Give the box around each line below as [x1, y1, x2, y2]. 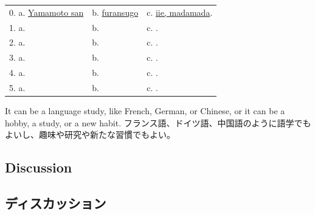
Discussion [5, 158, 72, 177]
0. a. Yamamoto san [9, 5, 84, 18]
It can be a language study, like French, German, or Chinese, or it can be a [5, 104, 285, 117]
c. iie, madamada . [147, 5, 213, 18]
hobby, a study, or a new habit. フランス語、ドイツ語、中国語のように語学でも [5, 116, 311, 129]
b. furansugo [92, 5, 139, 18]
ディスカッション [5, 194, 106, 213]
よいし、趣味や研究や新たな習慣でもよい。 [5, 128, 175, 141]
